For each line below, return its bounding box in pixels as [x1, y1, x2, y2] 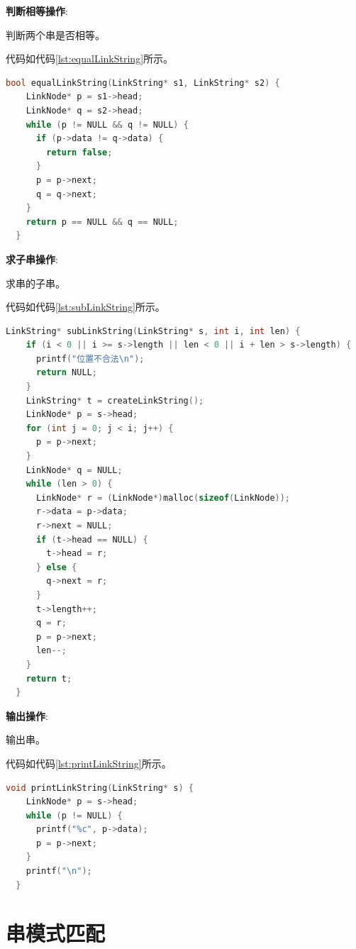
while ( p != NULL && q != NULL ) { [26, 119, 189, 130]
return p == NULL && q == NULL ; [26, 216, 179, 227]
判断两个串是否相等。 [6, 27, 105, 42]
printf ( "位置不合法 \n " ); [35, 353, 145, 364]
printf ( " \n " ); [26, 866, 92, 877]
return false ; [46, 147, 113, 157]
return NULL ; [35, 367, 97, 378]
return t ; [26, 673, 72, 684]
